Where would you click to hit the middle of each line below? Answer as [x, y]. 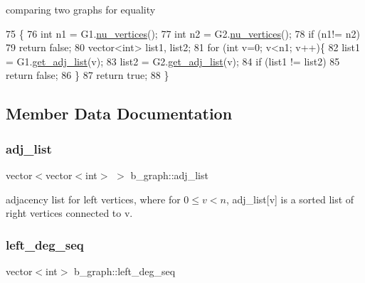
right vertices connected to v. [69, 213]
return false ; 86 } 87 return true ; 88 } [88, 75]
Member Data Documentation [119, 113]
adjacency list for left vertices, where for [93, 199]
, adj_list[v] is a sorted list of [290, 199]
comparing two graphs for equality [81, 9]
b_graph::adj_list [169, 175]
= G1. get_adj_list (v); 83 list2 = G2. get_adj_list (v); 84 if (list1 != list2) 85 [173, 61]
